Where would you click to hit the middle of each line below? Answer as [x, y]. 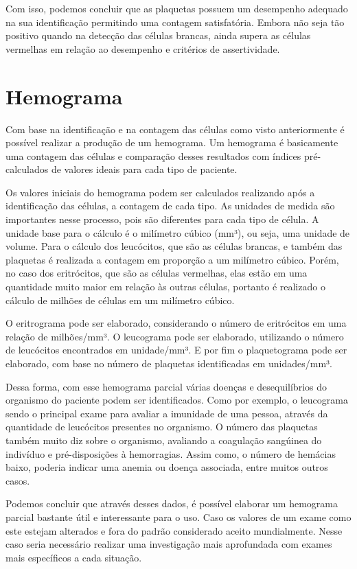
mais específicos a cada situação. [74, 557]
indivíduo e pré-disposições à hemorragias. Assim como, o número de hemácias [171, 453]
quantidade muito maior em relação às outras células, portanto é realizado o [165, 287]
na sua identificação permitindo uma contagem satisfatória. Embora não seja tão [175, 22]
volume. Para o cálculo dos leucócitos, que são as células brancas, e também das [174, 246]
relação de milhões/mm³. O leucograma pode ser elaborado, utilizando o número [175, 336]
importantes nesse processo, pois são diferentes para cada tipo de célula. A [162, 219]
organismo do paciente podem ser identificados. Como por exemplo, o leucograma [177, 400]
